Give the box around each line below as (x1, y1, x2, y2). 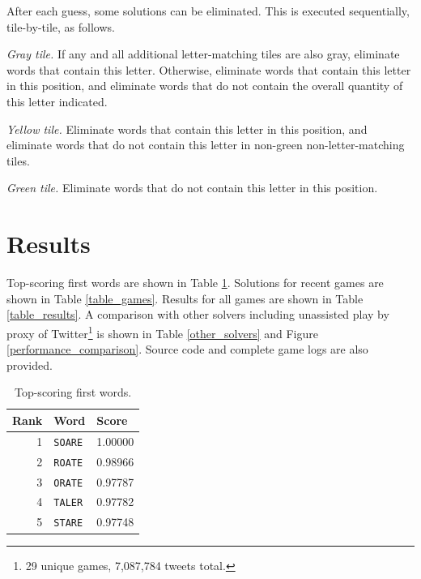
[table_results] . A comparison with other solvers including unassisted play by (6, 306, 389, 323)
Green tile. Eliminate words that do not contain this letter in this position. (6, 179, 378, 196)
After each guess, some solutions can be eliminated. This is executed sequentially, (6, 2, 410, 19)
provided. (6, 356, 53, 373)
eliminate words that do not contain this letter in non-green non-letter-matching (6, 136, 405, 153)
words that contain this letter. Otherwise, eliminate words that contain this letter (6, 61, 411, 78)
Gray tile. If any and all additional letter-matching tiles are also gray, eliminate (6, 45, 400, 62)
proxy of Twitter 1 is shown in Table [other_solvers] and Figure (6, 322, 318, 341)
